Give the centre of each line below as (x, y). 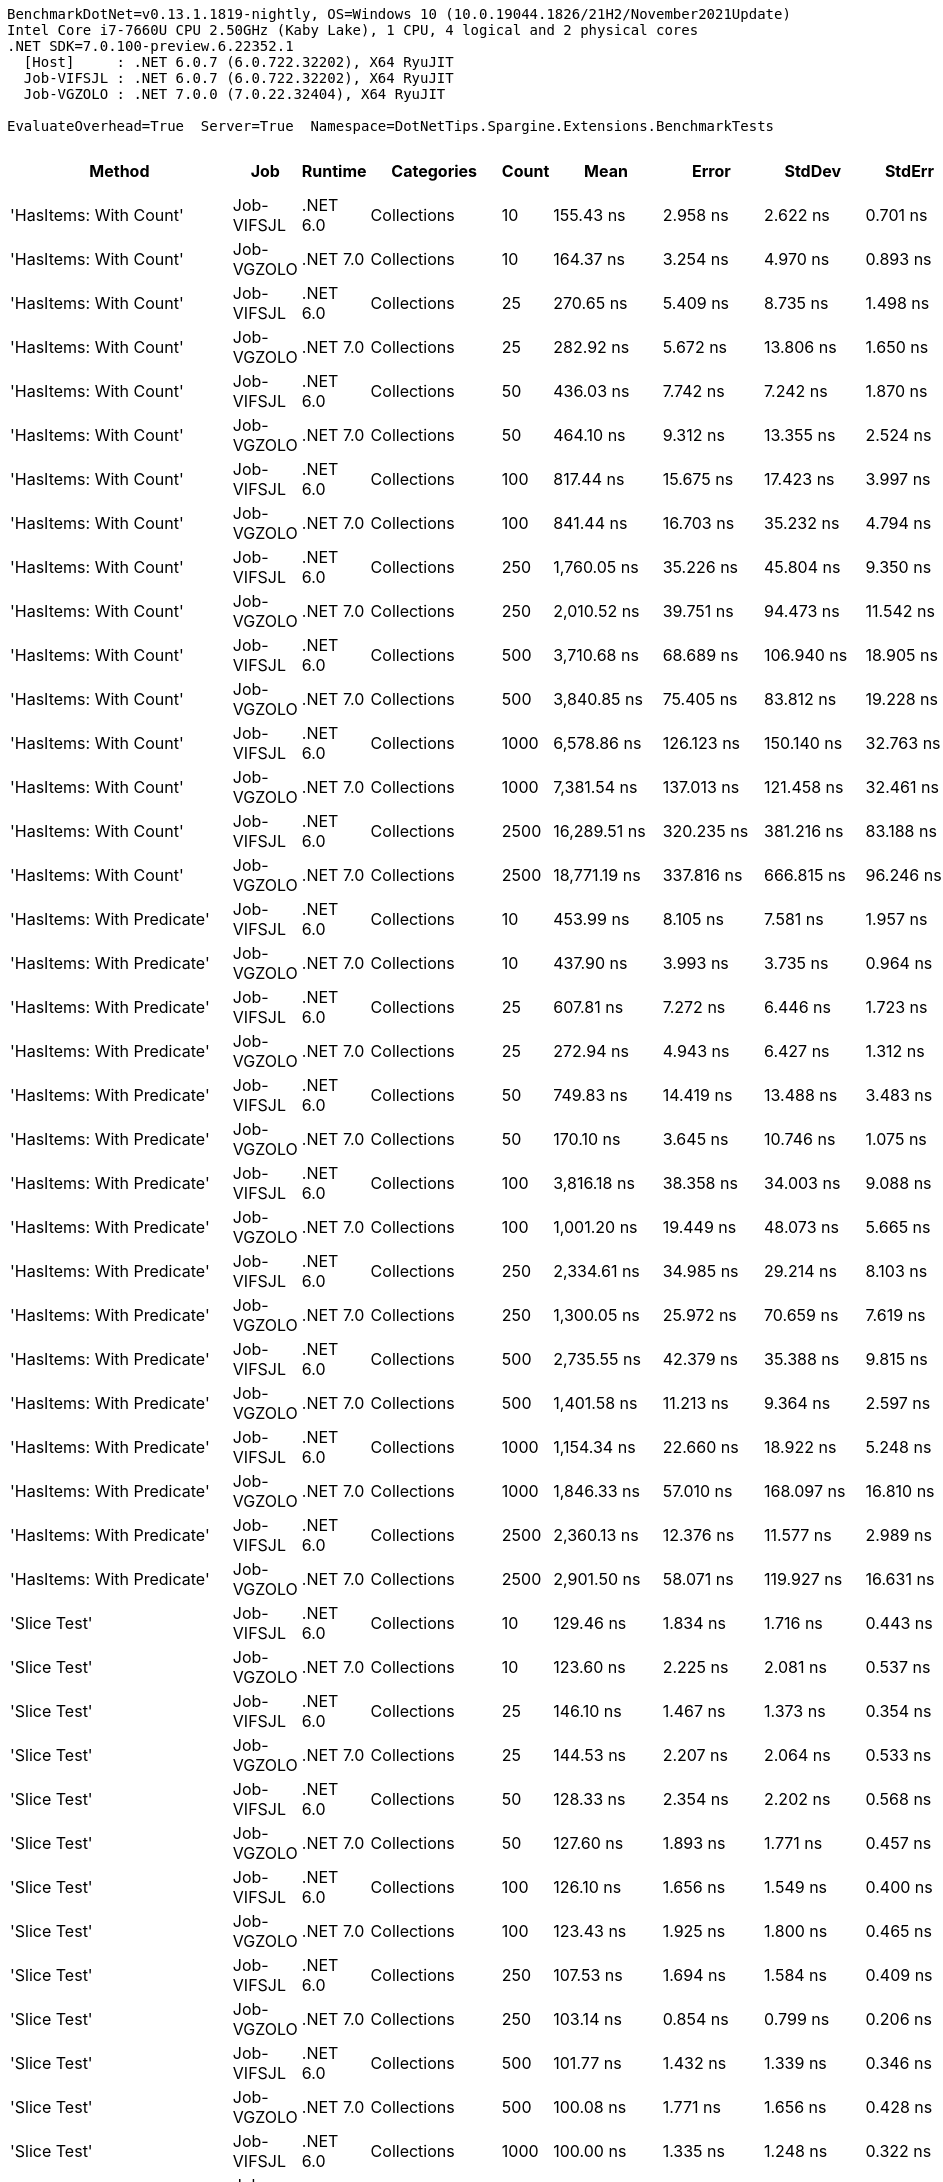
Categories (434, 171)
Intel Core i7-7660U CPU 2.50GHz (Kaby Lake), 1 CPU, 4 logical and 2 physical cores (353, 30)
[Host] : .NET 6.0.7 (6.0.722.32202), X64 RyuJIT (238, 62)
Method (119, 171)
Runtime (334, 171)
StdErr (909, 171)
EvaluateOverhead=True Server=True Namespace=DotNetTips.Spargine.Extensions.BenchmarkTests (391, 126)
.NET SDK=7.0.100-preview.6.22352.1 (150, 46)
